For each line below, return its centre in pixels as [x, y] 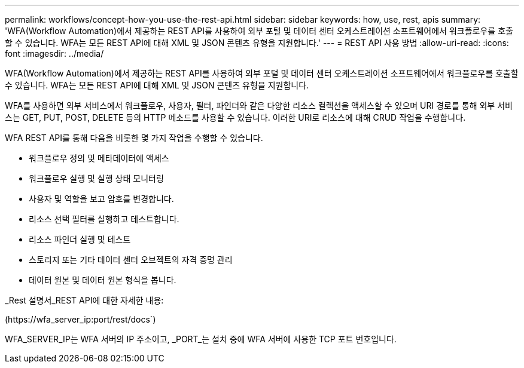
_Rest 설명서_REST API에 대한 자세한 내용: [84, 300]
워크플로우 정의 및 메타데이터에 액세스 [99, 158]
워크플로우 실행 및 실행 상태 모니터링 [96, 178]
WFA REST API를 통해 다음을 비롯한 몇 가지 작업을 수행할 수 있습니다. [134, 138]
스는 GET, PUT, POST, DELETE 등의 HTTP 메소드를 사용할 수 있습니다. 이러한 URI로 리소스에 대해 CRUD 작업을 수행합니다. [235, 117]
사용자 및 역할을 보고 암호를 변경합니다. [101, 199]
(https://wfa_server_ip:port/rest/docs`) [80, 319]
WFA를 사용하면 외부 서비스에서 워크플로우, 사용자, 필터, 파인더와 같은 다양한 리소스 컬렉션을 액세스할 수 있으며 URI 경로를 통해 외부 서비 [259, 105]
